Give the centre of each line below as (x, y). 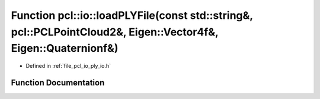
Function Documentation (58, 82)
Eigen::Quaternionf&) (65, 49)
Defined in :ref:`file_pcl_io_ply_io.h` (68, 66)
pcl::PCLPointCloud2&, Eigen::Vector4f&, (115, 32)
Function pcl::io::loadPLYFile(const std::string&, (132, 15)
